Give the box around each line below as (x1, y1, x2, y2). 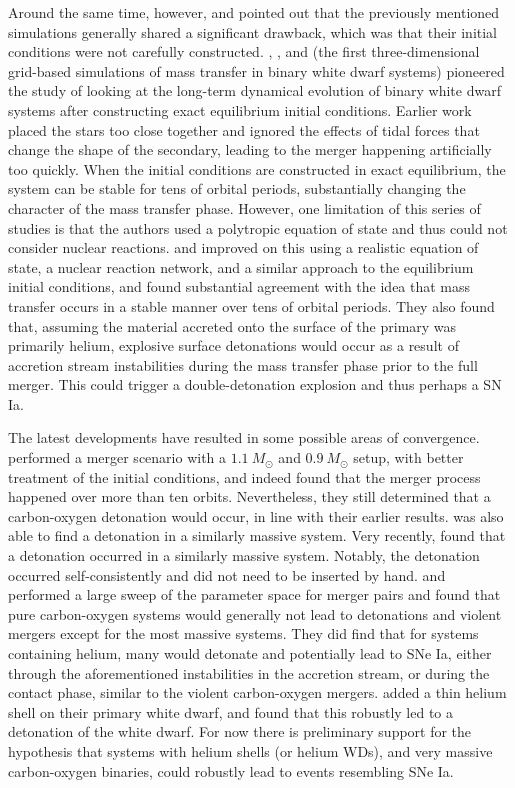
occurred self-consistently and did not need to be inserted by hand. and (8, 564, 446, 585)
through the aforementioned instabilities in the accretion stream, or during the (8, 662, 490, 683)
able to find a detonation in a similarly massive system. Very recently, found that (8, 525, 506, 546)
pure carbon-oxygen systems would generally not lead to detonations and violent (8, 603, 502, 624)
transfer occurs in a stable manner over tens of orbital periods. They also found (8, 295, 495, 316)
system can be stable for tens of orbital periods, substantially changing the (8, 178, 466, 199)
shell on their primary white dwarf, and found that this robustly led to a (8, 701, 453, 722)
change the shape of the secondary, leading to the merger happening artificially (8, 139, 492, 160)
